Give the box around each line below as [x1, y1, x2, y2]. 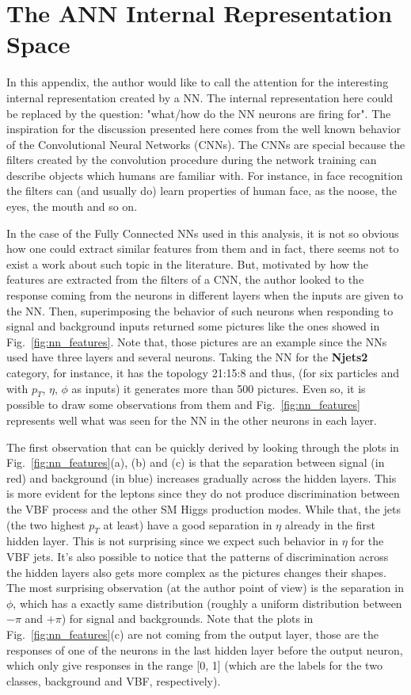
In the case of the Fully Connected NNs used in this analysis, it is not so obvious [6, 224, 399, 241]
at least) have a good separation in [103, 516, 272, 533]
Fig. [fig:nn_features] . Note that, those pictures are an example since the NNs [6, 333, 387, 349]
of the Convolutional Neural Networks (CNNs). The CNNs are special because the [6, 136, 405, 152]
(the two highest [6, 516, 86, 533]
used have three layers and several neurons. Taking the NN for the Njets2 [6, 349, 368, 365]
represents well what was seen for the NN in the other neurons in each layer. [6, 411, 378, 428]
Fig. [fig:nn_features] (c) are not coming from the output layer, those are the [6, 625, 379, 642]
